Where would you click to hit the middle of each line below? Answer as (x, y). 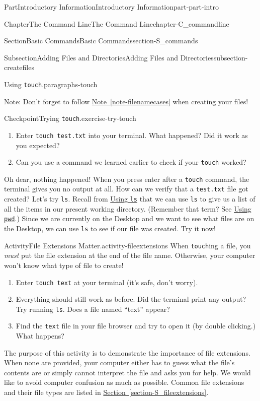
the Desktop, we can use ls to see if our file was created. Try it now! (110, 228)
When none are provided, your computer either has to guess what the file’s (119, 362)
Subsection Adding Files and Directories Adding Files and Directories (109, 57)
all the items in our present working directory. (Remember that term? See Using (128, 208)
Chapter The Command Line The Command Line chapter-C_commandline (117, 23)
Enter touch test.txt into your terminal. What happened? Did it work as (132, 135)
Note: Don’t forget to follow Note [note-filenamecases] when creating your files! (126, 101)
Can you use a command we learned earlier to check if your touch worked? (131, 162)
